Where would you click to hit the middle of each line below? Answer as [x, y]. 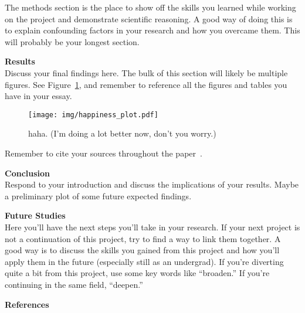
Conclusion [28, 173]
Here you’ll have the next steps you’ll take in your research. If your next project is [152, 227]
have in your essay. [38, 96]
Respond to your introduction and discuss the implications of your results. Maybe [152, 184]
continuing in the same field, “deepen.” [74, 284]
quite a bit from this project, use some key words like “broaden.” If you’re [137, 273]
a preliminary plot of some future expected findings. [98, 195]
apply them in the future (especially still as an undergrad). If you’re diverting [144, 261]
